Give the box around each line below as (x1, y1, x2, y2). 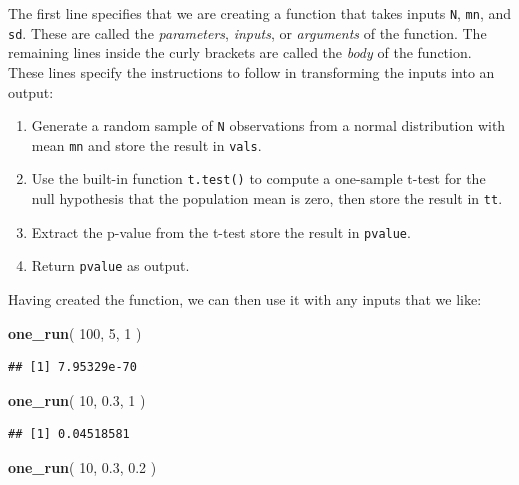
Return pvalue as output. (31, 255, 190, 276)
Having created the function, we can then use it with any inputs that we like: (8, 289, 482, 310)
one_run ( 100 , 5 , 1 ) (8, 322, 142, 343)
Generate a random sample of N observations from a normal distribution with (31, 115, 506, 136)
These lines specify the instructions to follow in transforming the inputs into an (8, 61, 495, 82)
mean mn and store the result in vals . (31, 134, 262, 155)
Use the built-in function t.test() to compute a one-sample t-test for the (31, 168, 486, 189)
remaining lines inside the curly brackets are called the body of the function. (8, 42, 472, 63)
